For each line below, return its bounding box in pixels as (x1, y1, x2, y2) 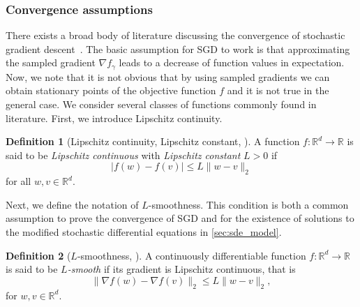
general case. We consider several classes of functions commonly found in (6, 97, 317, 112)
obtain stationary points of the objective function (6, 83, 216, 98)
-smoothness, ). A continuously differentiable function (77, 248, 306, 262)
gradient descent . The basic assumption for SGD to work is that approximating (6, 41, 350, 56)
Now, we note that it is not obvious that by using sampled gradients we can (6, 69, 330, 84)
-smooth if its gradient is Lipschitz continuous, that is (67, 262, 296, 276)
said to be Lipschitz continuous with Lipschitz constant (6, 147, 241, 162)
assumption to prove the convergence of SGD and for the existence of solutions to (6, 211, 354, 225)
